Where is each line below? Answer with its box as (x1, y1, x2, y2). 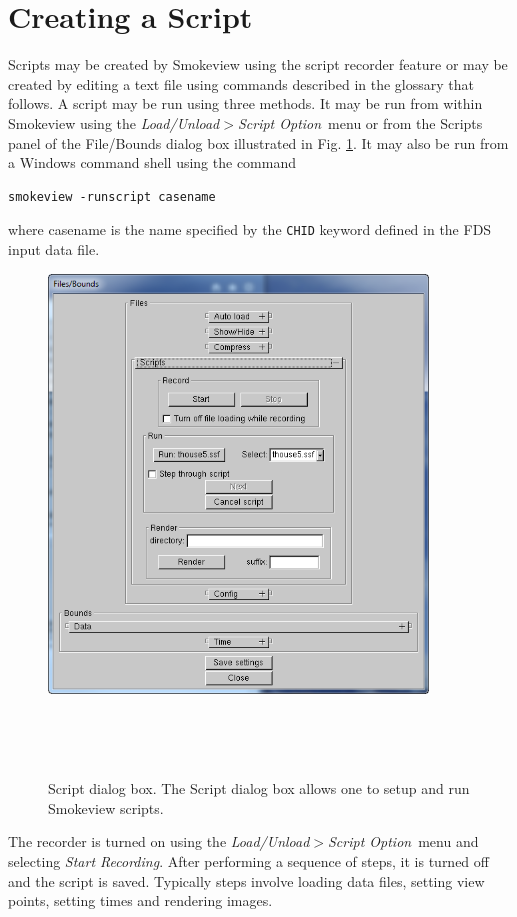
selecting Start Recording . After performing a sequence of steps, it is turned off (8, 851, 489, 872)
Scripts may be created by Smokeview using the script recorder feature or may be (8, 54, 508, 75)
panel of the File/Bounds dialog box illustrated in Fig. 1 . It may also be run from (8, 132, 509, 153)
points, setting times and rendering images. (8, 890, 273, 911)
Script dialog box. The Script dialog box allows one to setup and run (48, 778, 470, 799)
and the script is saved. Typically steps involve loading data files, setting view (8, 870, 485, 891)
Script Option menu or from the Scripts (237, 112, 483, 133)
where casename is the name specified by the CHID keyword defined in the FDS (8, 219, 492, 240)
